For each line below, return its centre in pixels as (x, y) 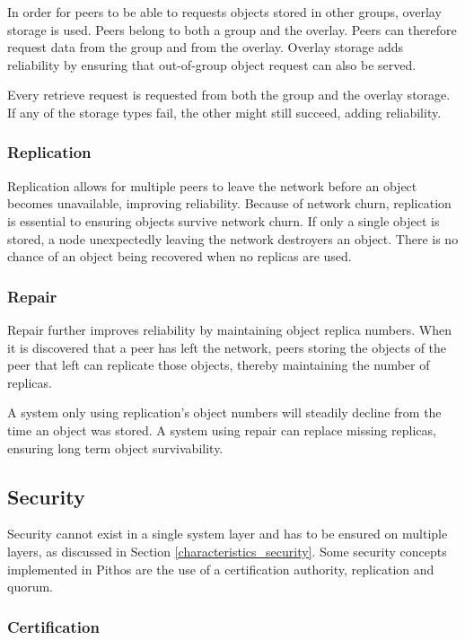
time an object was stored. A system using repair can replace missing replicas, (222, 430)
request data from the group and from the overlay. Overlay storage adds (206, 47)
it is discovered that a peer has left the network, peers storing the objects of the (227, 347)
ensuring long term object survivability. (115, 447)
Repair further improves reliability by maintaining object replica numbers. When (229, 329)
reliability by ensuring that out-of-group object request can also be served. (212, 64)
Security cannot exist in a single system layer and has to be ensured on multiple (228, 534)
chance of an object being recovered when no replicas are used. (180, 256)
